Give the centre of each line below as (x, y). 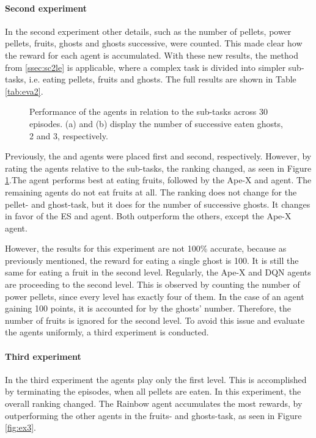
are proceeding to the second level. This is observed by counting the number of (152, 284)
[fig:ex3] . (20, 427)
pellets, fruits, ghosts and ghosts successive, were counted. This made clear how (154, 43)
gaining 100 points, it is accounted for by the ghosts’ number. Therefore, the (148, 308)
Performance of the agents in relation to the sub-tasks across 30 (149, 111)
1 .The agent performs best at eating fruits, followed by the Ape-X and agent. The (158, 180)
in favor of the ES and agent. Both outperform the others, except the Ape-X (148, 216)
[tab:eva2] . (24, 91)
